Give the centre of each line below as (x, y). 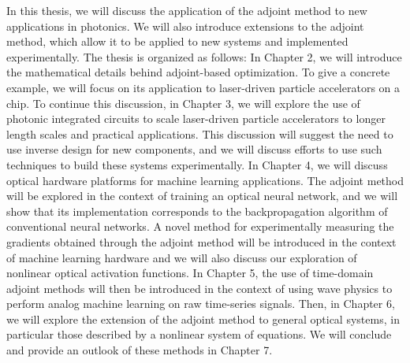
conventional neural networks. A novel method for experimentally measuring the (200, 226)
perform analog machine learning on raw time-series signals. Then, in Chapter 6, (201, 304)
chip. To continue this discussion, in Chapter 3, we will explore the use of (183, 103)
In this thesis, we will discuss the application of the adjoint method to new (187, 10)
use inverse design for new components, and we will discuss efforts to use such (194, 149)
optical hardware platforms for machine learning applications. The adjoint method (205, 180)
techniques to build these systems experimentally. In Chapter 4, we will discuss (197, 164)
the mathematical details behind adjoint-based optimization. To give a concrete (198, 72)
